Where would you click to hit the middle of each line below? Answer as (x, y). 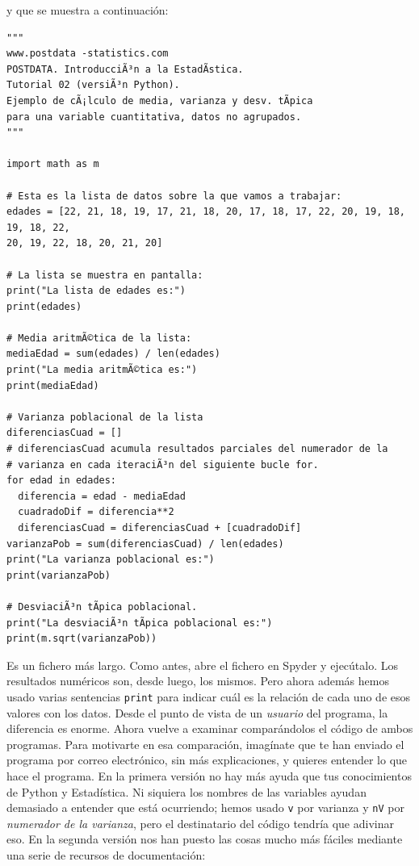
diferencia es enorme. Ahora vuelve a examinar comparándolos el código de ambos (210, 728)
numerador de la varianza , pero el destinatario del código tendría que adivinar (200, 823)
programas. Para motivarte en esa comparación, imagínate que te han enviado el (205, 744)
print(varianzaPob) (59, 575)
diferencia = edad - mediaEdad (102, 496)
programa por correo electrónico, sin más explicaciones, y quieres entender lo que (207, 760)
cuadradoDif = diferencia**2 (96, 512)
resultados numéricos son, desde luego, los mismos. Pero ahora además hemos (198, 681)
